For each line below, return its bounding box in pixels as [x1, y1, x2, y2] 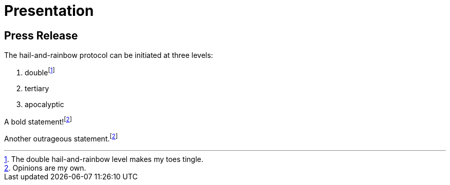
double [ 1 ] [25, 67, 55, 77]
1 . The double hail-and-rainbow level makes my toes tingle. [4, 155, 203, 164]
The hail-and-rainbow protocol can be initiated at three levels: [4, 51, 213, 60]
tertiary [25, 84, 49, 93]
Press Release [4, 29, 78, 42]
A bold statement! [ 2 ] [4, 115, 72, 126]
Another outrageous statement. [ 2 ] [4, 133, 118, 143]
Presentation [4, 2, 94, 19]
